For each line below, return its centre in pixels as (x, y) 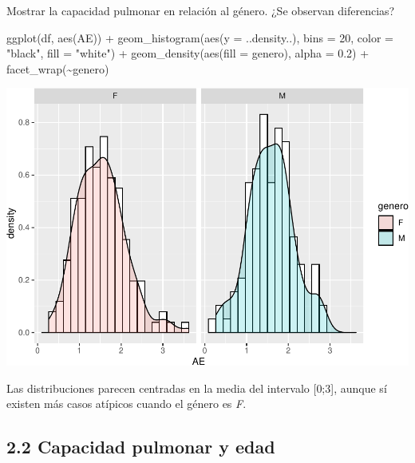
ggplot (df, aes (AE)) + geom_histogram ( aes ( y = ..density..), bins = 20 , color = (200, 37)
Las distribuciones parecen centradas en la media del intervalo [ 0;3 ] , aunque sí (197, 388)
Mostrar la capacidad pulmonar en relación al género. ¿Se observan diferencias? (201, 10)
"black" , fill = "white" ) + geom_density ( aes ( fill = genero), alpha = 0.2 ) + (188, 53)
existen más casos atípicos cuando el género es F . (126, 404)
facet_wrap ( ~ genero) (58, 68)
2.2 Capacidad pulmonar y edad (141, 447)
